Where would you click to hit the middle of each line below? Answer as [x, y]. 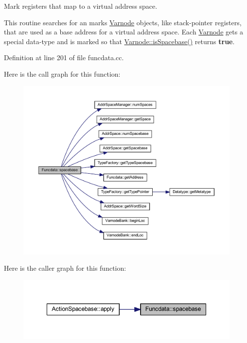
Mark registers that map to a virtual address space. [81, 6]
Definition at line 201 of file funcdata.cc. [64, 57]
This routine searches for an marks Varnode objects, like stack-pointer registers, [123, 22]
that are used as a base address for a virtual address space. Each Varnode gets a [123, 32]
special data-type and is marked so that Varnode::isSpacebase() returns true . [119, 41]
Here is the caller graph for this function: [65, 268]
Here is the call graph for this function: [62, 73]
